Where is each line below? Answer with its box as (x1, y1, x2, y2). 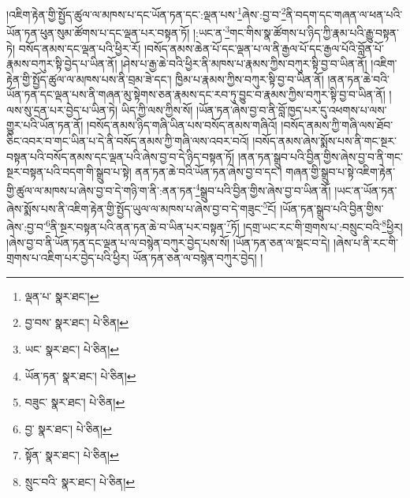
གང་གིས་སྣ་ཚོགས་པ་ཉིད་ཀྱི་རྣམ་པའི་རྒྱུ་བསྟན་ (229, 24, 400, 40)
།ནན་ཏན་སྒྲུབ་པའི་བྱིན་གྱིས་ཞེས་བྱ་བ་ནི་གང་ (237, 148, 404, 164)
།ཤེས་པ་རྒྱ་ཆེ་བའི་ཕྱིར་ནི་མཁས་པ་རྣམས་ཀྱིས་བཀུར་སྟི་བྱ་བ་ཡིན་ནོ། (121, 55, 367, 72)
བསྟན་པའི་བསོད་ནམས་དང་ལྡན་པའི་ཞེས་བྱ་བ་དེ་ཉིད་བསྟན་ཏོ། (6, 148, 235, 164)
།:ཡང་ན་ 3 (192, 22, 230, 40)
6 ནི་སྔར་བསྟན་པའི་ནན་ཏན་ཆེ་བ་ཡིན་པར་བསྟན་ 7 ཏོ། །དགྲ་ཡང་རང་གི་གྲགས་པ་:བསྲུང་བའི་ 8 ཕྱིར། (45, 216, 403, 234)
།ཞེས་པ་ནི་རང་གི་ (333, 234, 398, 250)
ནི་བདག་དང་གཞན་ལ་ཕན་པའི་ (285, 6, 403, 22)
